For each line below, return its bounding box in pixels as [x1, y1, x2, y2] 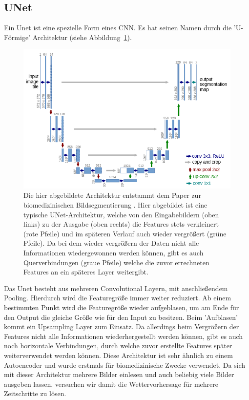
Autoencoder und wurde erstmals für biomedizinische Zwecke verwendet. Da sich [4, 359, 246, 370]
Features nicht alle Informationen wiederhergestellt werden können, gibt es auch [4, 331, 243, 341]
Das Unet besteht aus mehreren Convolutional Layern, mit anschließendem [4, 283, 228, 293]
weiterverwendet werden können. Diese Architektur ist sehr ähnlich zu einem [4, 350, 233, 360]
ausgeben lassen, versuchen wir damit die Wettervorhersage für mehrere [4, 379, 218, 389]
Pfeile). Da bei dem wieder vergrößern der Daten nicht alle [23, 238, 199, 248]
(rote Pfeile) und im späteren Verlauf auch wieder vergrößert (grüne [23, 228, 227, 238]
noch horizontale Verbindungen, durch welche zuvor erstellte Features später [4, 340, 232, 351]
